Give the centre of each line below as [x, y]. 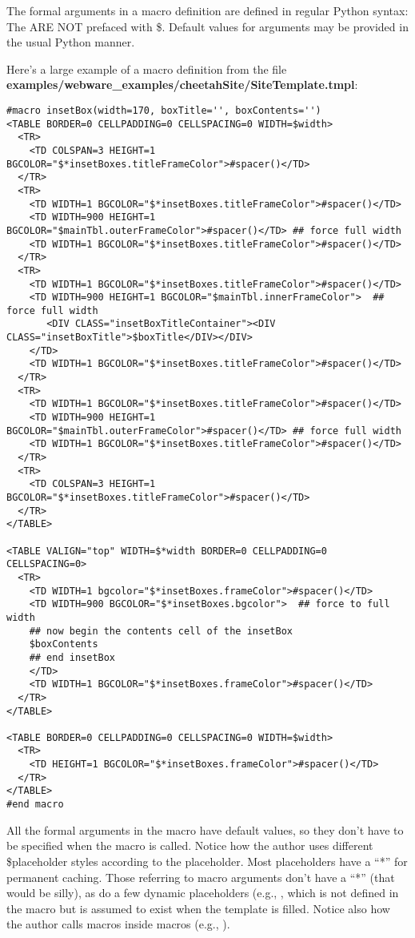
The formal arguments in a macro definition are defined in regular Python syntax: [207, 10]
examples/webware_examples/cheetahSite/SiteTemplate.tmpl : [182, 85]
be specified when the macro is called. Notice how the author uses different [190, 845]
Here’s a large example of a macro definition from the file [147, 68]
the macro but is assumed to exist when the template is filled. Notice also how [198, 908]
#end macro [35, 805]
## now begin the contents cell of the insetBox [161, 631]
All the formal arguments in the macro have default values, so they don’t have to [205, 829]
